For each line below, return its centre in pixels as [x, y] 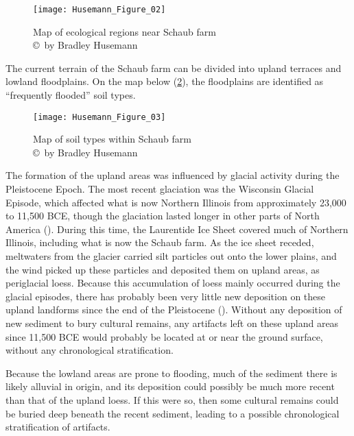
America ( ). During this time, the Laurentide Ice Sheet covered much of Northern [177, 229]
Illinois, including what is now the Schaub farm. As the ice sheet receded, [160, 242]
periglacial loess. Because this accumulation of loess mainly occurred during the [173, 283]
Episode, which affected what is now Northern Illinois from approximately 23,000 [176, 202]
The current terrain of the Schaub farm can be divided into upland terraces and [174, 68]
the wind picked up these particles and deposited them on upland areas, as [163, 269]
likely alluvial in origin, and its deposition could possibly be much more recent [170, 386]
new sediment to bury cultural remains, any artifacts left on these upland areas [172, 323]
